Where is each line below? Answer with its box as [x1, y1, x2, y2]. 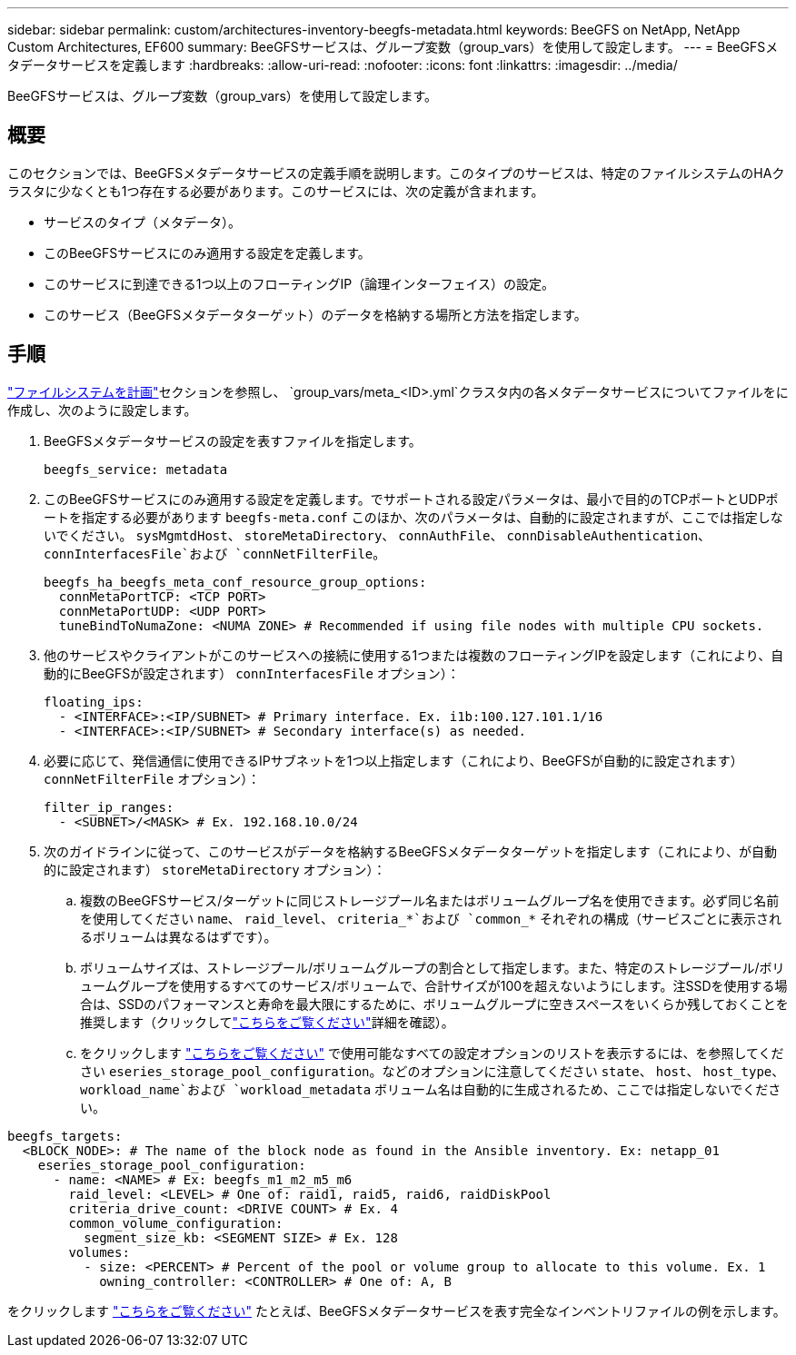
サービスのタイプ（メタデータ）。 [44, 213, 241, 230]
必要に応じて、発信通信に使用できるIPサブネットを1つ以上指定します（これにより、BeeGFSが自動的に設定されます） [44, 752, 743, 768]
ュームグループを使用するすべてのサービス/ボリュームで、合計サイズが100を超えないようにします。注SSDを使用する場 [80, 977, 788, 994]
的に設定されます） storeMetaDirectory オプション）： [44, 861, 386, 877]
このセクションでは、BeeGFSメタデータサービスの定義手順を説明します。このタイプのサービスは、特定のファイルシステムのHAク [7, 164, 785, 181]
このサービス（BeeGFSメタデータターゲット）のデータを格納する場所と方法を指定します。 [44, 306, 587, 322]
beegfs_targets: [7, 1128, 123, 1143]
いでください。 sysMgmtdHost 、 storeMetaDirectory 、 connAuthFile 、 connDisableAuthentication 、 [44, 527, 711, 543]
